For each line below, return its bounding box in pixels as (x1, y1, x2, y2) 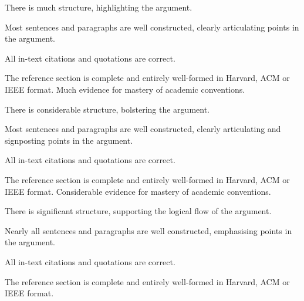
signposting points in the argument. (5, 134, 133, 146)
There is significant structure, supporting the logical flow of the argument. (5, 205, 272, 217)
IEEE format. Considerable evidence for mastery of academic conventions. (5, 185, 271, 197)
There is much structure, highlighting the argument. (5, 1, 192, 13)
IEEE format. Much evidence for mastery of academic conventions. (5, 83, 245, 95)
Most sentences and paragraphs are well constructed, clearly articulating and (5, 123, 281, 135)
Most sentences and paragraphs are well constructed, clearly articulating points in (5, 21, 299, 33)
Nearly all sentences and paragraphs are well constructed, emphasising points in (5, 224, 292, 236)
